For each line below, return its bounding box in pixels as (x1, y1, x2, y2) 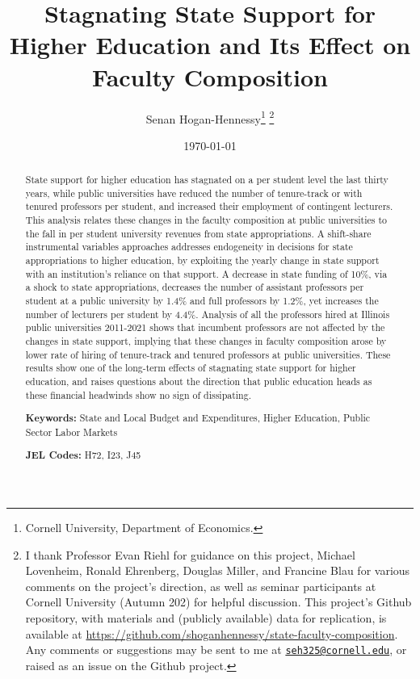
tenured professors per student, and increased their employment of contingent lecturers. (25, 199, 393, 213)
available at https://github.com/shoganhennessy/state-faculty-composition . (25, 625, 398, 642)
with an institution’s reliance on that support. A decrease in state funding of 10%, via (25, 266, 388, 280)
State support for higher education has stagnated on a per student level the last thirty (25, 173, 388, 187)
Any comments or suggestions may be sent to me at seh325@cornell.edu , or (25, 641, 407, 658)
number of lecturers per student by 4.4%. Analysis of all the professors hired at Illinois (25, 307, 390, 321)
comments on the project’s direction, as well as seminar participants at (25, 577, 376, 594)
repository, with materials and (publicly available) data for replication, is (25, 610, 387, 627)
